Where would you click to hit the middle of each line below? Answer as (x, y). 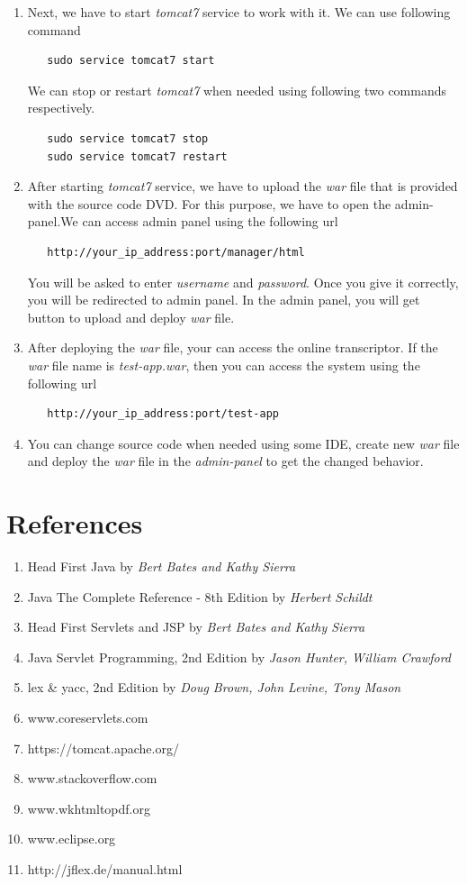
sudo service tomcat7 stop (128, 138)
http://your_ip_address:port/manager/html (176, 252)
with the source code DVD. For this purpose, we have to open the (209, 203)
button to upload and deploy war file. (131, 317)
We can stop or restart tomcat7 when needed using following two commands (237, 90)
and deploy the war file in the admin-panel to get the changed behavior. (225, 461)
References (75, 523)
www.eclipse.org (72, 839)
